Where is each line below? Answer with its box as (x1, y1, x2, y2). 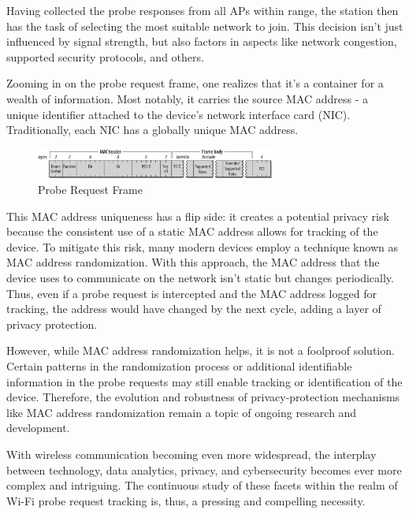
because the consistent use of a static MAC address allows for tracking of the (6, 223, 378, 240)
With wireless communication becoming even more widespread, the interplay (6, 445, 377, 462)
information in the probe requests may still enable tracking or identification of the (6, 373, 403, 389)
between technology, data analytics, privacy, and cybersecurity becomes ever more (6, 461, 402, 478)
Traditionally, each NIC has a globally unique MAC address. (6, 121, 299, 138)
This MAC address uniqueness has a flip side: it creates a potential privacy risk (6, 207, 389, 224)
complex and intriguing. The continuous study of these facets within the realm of (6, 477, 398, 494)
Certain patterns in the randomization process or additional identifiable (6, 357, 352, 374)
